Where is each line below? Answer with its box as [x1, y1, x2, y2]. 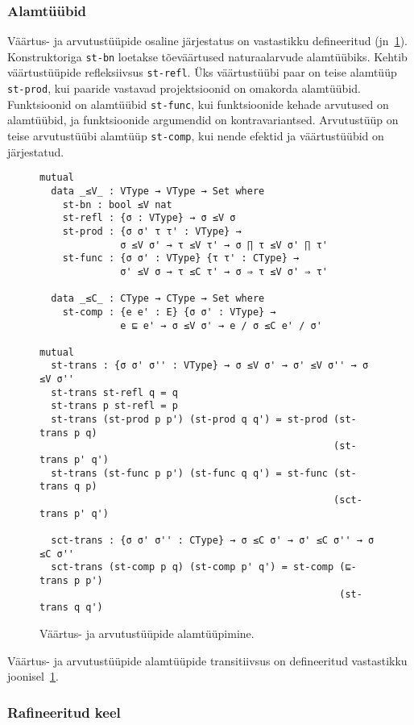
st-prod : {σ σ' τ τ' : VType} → [62, 225, 242, 237]
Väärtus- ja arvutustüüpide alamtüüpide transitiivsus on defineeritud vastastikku [7, 652, 408, 669]
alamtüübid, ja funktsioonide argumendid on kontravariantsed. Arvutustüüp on [7, 111, 399, 128]
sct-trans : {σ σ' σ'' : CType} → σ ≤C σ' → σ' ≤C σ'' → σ [51, 535, 375, 546]
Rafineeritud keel [7, 702, 121, 722]
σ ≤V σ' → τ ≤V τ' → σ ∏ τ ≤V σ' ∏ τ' [120, 239, 328, 251]
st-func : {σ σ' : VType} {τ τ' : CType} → [62, 252, 300, 265]
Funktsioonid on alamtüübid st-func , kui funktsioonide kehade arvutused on [7, 95, 389, 112]
